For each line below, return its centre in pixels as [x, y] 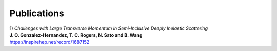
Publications [37, 13]
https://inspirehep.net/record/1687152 [50, 42]
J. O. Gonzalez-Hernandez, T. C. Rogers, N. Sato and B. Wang [76, 35]
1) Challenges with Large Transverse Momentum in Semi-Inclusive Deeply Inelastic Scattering [108, 28]
